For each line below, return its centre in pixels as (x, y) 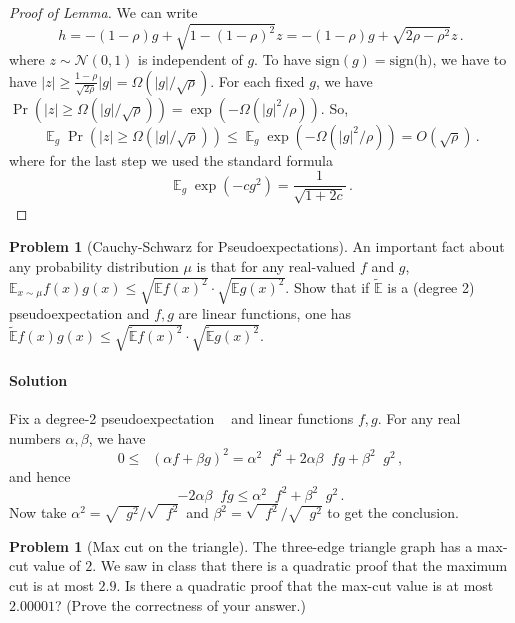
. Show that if (327, 286)
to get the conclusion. (393, 512)
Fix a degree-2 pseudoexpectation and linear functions (181, 418)
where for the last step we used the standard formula (171, 159)
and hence (40, 475)
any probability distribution (94, 265)
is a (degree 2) (431, 286)
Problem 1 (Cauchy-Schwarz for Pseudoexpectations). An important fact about (257, 246)
